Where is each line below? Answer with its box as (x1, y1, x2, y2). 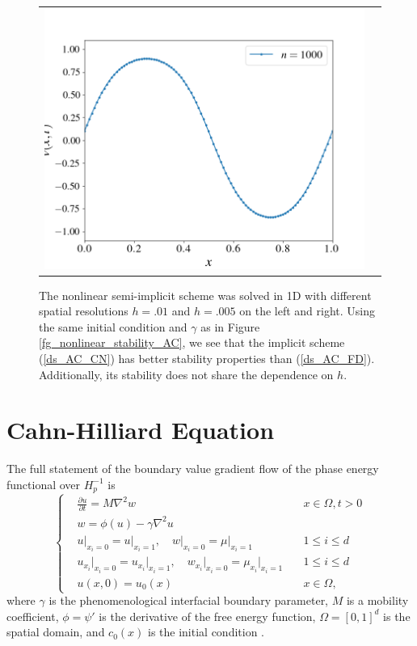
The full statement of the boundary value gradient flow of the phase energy (6, 460, 379, 477)
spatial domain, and (6, 623, 105, 640)
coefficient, (6, 607, 59, 624)
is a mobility (346, 592, 409, 609)
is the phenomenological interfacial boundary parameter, (48, 592, 329, 609)
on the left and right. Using (239, 302, 375, 319)
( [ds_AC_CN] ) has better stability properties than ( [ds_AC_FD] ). (39, 349, 375, 366)
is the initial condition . (148, 623, 265, 640)
